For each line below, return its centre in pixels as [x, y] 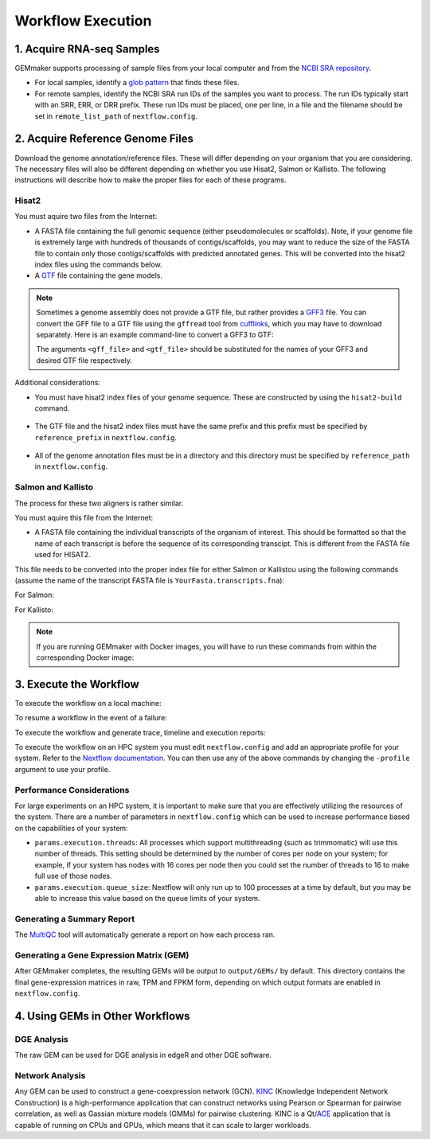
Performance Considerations [72, 790]
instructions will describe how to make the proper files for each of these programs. [150, 180]
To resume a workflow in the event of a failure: [91, 718]
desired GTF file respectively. [84, 360]
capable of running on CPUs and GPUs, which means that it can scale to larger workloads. [163, 1125]
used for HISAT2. [63, 555]
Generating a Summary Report [75, 919]
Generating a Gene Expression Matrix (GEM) [102, 955]
